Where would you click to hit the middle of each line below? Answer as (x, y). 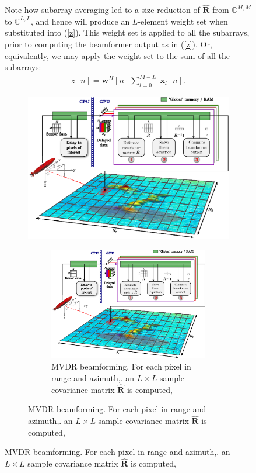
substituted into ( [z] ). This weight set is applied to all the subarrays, (127, 32)
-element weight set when (183, 21)
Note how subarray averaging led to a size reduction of (102, 10)
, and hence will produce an (80, 21)
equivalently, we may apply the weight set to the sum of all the (117, 55)
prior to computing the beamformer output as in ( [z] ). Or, (108, 44)
